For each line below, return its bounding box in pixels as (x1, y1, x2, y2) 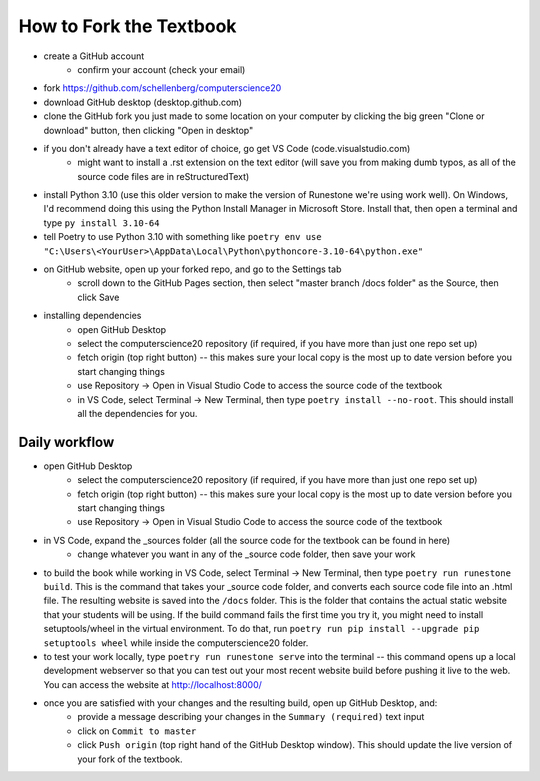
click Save (77, 291, 120, 303)
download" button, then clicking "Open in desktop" (43, 124, 254, 136)
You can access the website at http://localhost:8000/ (43, 678, 262, 690)
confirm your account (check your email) (77, 63, 246, 75)
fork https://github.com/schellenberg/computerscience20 (43, 82, 282, 94)
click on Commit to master (77, 725, 197, 737)
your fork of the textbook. (77, 753, 184, 765)
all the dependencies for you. (77, 407, 198, 419)
